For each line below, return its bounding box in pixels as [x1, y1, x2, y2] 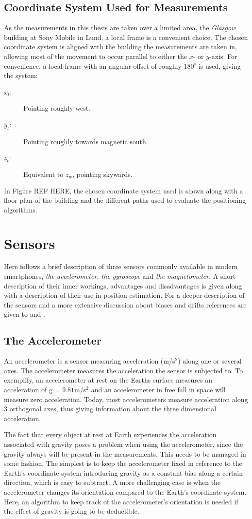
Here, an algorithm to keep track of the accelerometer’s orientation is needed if [4, 496, 238, 506]
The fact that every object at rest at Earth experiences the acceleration [4, 429, 217, 440]
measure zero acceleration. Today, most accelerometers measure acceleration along [4, 394, 248, 404]
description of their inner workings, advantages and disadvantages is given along [4, 280, 242, 290]
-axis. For [209, 51, 237, 61]
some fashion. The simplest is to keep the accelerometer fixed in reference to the [4, 458, 242, 468]
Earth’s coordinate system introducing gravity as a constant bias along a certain [4, 467, 243, 478]
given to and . [4, 309, 45, 319]
